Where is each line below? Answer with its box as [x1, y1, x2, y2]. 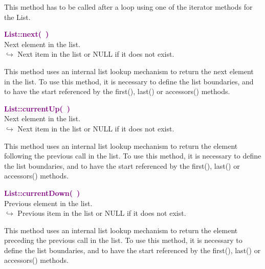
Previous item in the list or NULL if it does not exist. [17, 208, 186, 218]
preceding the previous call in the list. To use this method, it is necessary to [4, 235, 242, 245]
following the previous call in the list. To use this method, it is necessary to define [4, 150, 261, 161]
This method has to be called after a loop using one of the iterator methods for [4, 2, 253, 12]
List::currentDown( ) [4, 187, 80, 198]
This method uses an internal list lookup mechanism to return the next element [4, 65, 254, 76]
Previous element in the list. [4, 197, 93, 208]
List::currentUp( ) [4, 103, 71, 114]
